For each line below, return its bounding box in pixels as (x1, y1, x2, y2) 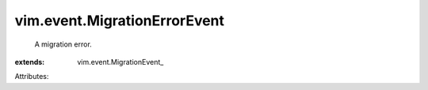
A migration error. (34, 39, 93, 49)
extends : (14, 57, 45, 66)
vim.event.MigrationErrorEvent (14, 12, 225, 29)
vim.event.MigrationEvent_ (77, 57, 164, 66)
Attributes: (14, 72, 49, 81)
